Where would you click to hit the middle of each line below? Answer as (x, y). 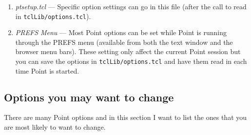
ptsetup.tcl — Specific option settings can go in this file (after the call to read (131, 6)
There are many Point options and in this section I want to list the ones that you (125, 117)
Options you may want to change (89, 97)
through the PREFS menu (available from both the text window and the (124, 42)
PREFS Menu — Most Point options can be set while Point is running (121, 32)
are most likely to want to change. (55, 127)
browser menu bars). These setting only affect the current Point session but (128, 51)
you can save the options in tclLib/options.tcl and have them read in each (131, 61)
